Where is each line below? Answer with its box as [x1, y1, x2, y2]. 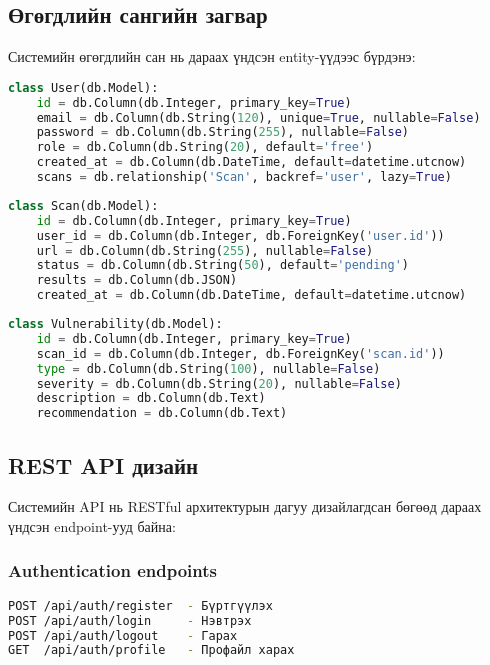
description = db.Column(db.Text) [36, 391, 266, 406]
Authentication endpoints [8, 558, 217, 583]
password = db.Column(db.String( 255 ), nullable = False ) [36, 125, 409, 140]
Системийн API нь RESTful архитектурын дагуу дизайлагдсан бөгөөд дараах [8, 496, 482, 517]
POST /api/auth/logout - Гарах [8, 628, 238, 643]
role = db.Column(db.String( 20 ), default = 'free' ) [36, 140, 374, 155]
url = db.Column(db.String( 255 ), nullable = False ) [36, 243, 374, 258]
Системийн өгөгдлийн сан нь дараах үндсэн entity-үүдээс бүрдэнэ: [8, 46, 416, 67]
